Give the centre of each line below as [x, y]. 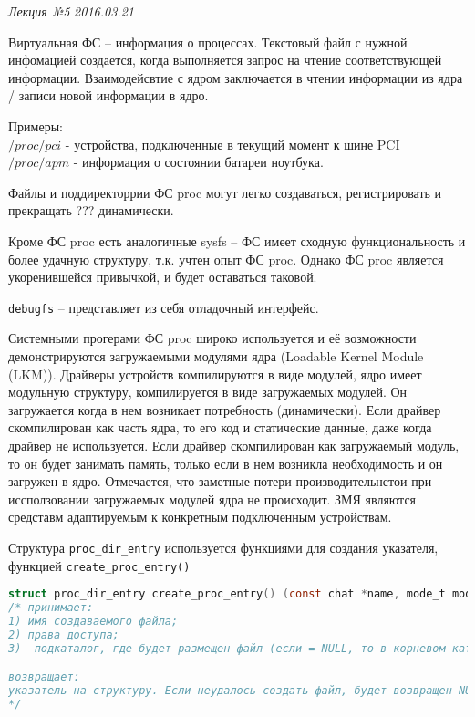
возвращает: [44, 677]
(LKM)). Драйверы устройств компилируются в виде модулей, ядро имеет [215, 374]
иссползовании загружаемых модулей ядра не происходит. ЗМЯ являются [212, 499]
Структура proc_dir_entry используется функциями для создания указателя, [223, 547]
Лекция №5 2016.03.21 [71, 11]
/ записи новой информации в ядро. [108, 95]
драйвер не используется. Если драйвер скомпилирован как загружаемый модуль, [234, 445]
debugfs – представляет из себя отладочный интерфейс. [164, 307]
